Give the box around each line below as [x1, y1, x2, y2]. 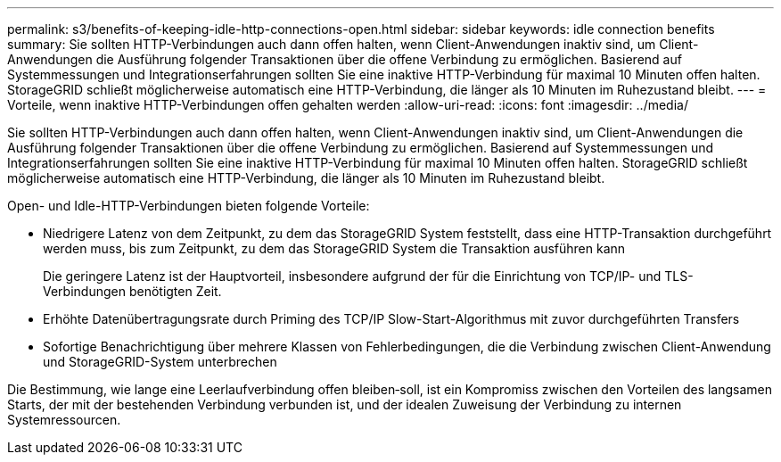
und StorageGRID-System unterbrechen [43, 354, 277, 369]
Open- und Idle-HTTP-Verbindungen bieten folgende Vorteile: [7, 198, 370, 213]
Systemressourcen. [7, 412, 121, 427]
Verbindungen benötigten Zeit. [43, 284, 222, 299]
